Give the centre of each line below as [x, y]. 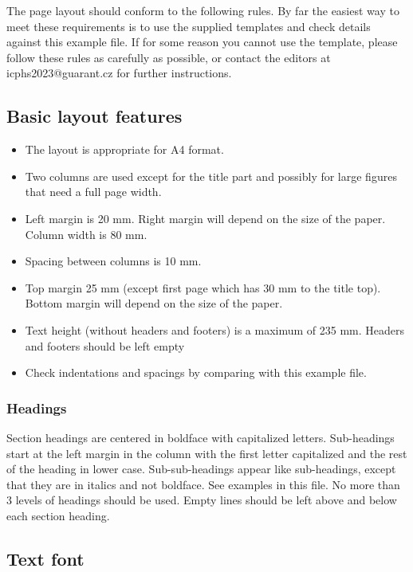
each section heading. [58, 515]
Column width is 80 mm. [86, 234]
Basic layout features [94, 116]
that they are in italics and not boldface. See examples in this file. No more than [203, 484]
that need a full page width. [93, 192]
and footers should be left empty [105, 345]
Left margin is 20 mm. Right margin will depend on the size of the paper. [205, 218]
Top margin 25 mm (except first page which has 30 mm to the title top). [203, 287]
